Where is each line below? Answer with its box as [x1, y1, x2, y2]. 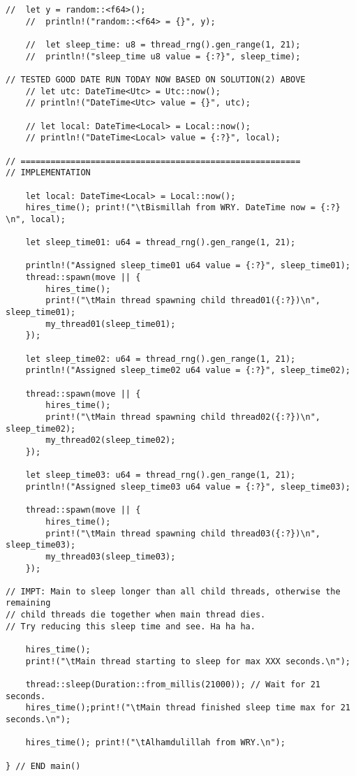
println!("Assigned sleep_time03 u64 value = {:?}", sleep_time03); [25, 481, 350, 492]
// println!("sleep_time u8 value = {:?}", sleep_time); [25, 51, 301, 61]
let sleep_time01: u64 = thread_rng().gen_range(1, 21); [25, 237, 296, 248]
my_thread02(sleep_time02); [45, 435, 176, 446]
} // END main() [6, 761, 81, 771]
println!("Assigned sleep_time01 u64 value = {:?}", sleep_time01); [25, 261, 350, 271]
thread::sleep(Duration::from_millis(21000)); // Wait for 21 [25, 680, 321, 690]
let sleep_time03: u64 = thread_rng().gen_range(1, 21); [25, 470, 296, 481]
